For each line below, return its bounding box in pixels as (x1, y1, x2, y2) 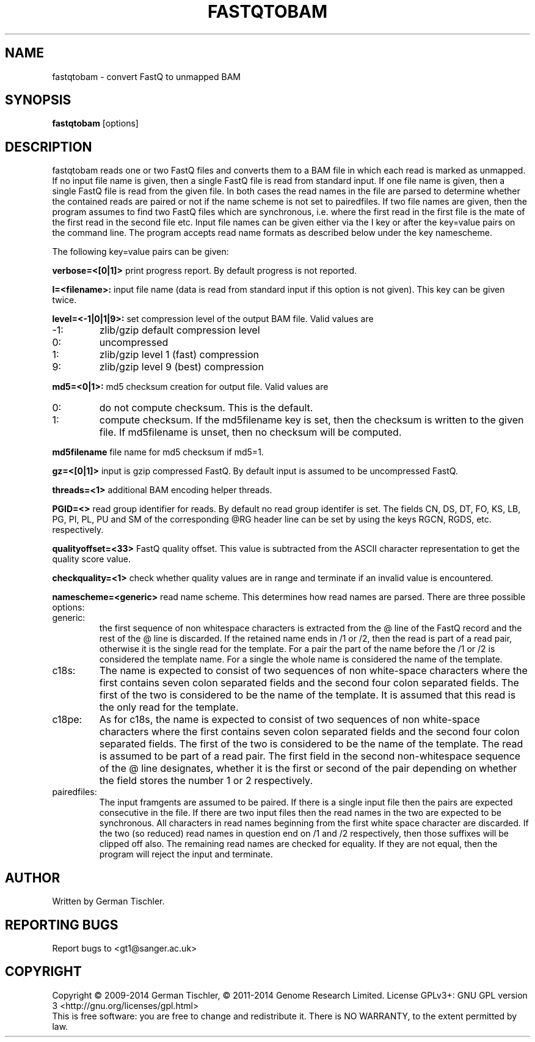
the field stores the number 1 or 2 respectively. (99, 774, 313, 787)
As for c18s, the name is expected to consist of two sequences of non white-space (99, 713, 480, 726)
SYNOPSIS (5, 92, 71, 108)
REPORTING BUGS (5, 917, 118, 933)
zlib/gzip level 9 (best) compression (99, 361, 264, 373)
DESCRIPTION (5, 139, 92, 155)
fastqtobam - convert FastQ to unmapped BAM (52, 71, 241, 82)
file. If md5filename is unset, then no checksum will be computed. (99, 426, 402, 439)
